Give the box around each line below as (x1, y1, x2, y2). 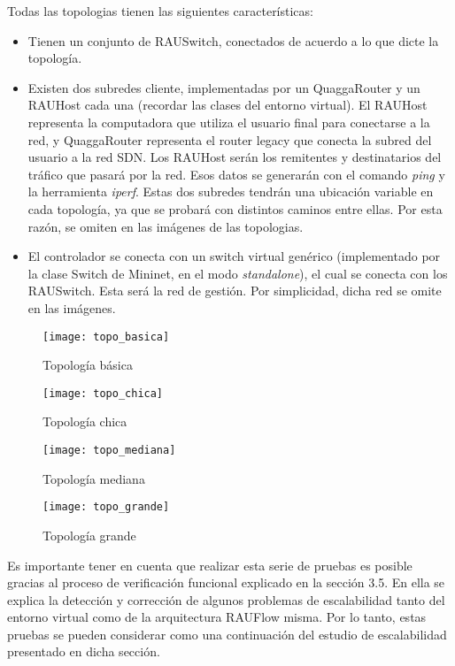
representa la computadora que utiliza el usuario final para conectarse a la (27, 112, 430, 131)
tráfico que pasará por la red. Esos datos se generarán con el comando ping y (27, 165, 445, 183)
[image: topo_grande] (42, 501, 170, 514)
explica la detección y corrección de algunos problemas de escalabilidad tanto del (7, 590, 445, 609)
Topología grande (42, 525, 136, 544)
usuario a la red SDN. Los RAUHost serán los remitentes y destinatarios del (27, 148, 442, 166)
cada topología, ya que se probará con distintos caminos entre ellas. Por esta (27, 199, 443, 218)
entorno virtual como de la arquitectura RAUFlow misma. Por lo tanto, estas (7, 608, 427, 626)
